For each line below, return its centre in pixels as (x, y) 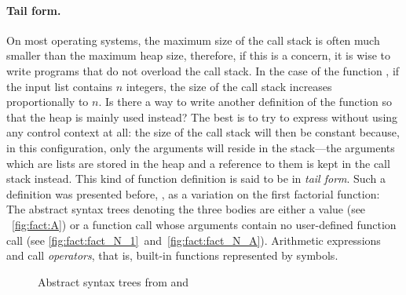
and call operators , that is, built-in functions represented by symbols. (172, 255)
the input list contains (60, 86)
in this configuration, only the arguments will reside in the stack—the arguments (201, 147)
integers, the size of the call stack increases (229, 86)
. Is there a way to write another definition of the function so (245, 102)
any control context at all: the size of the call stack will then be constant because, (203, 132)
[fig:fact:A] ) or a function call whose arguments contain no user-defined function (204, 224)
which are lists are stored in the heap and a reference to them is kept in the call (198, 163)
